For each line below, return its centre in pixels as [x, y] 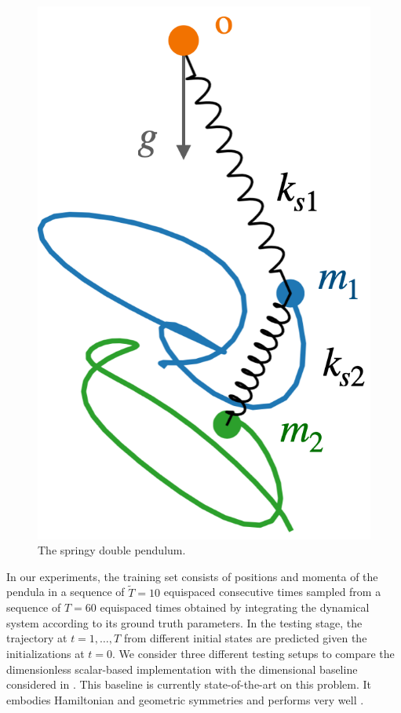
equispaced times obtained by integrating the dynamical [235, 607]
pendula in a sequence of [66, 592]
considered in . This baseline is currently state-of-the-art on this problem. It [189, 684]
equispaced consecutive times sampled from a [272, 592]
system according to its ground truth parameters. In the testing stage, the [184, 622]
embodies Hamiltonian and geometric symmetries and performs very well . [185, 699]
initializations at [46, 654]
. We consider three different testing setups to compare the [253, 654]
